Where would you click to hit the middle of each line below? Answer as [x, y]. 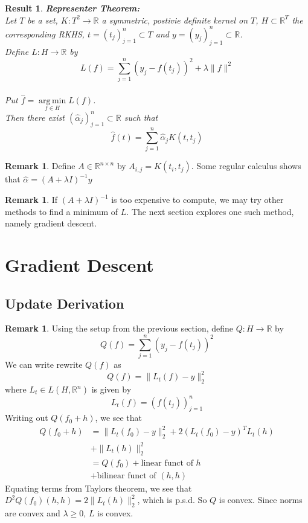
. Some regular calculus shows [246, 166]
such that [141, 117]
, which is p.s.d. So [172, 500]
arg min [53, 101]
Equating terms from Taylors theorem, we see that [98, 488]
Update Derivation [65, 303]
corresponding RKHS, [45, 34]
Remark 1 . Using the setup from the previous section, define [119, 328]
